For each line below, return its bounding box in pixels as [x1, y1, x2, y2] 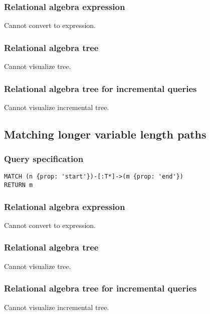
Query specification [4, 152, 84, 165]
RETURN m [4, 181, 33, 189]
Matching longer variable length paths [4, 126, 206, 141]
